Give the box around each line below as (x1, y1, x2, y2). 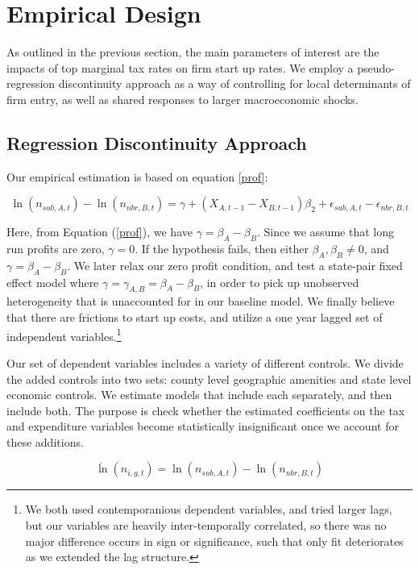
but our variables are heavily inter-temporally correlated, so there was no (25, 517, 387, 534)
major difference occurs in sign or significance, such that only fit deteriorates (25, 532, 404, 549)
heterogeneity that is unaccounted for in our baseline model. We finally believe (6, 293, 395, 310)
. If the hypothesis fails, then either (135, 240, 309, 257)
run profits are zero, (6, 240, 105, 257)
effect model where (6, 273, 99, 290)
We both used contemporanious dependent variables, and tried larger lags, (25, 501, 392, 518)
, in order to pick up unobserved (200, 273, 359, 290)
